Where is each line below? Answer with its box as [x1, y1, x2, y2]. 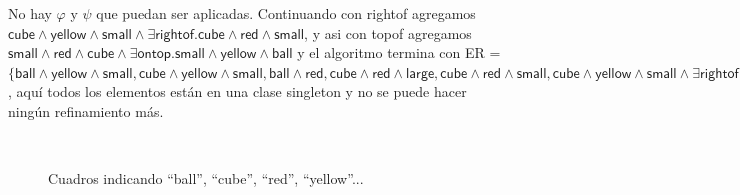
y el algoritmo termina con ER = [297, 42, 501, 63]
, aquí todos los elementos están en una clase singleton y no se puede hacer [8, 81, 467, 102]
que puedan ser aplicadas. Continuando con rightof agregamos [96, 3, 476, 23]
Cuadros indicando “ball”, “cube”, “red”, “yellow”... [48, 168, 364, 189]
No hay [8, 3, 52, 23]
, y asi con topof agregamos [304, 22, 472, 43]
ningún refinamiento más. [8, 100, 164, 121]
